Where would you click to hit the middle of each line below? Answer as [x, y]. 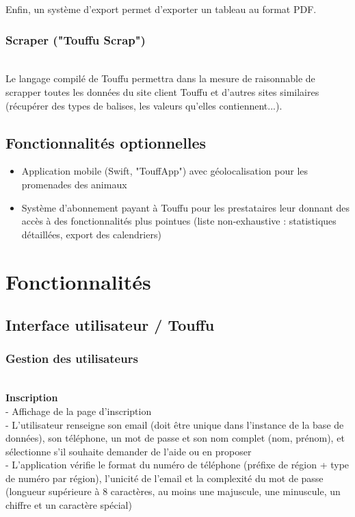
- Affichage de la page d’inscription [79, 411]
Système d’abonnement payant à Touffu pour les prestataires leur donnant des [186, 207]
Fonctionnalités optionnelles [106, 142]
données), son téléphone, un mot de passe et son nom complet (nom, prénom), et [175, 438]
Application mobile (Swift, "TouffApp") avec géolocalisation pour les [165, 171]
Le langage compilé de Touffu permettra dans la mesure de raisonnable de [160, 78]
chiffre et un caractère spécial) [69, 505]
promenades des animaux [74, 184]
